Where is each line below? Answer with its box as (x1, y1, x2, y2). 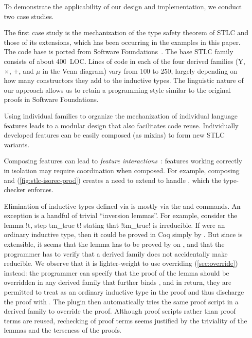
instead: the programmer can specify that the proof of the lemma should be (4, 267, 229, 278)
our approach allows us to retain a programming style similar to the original (4, 84, 231, 95)
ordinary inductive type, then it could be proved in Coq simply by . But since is (4, 229, 243, 239)
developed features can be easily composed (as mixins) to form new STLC (4, 130, 225, 140)
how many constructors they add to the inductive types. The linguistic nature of (4, 75, 244, 85)
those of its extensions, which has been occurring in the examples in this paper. (4, 37, 241, 47)
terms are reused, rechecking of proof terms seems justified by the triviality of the (4, 315, 247, 325)
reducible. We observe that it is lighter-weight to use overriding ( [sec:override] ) (4, 258, 238, 268)
